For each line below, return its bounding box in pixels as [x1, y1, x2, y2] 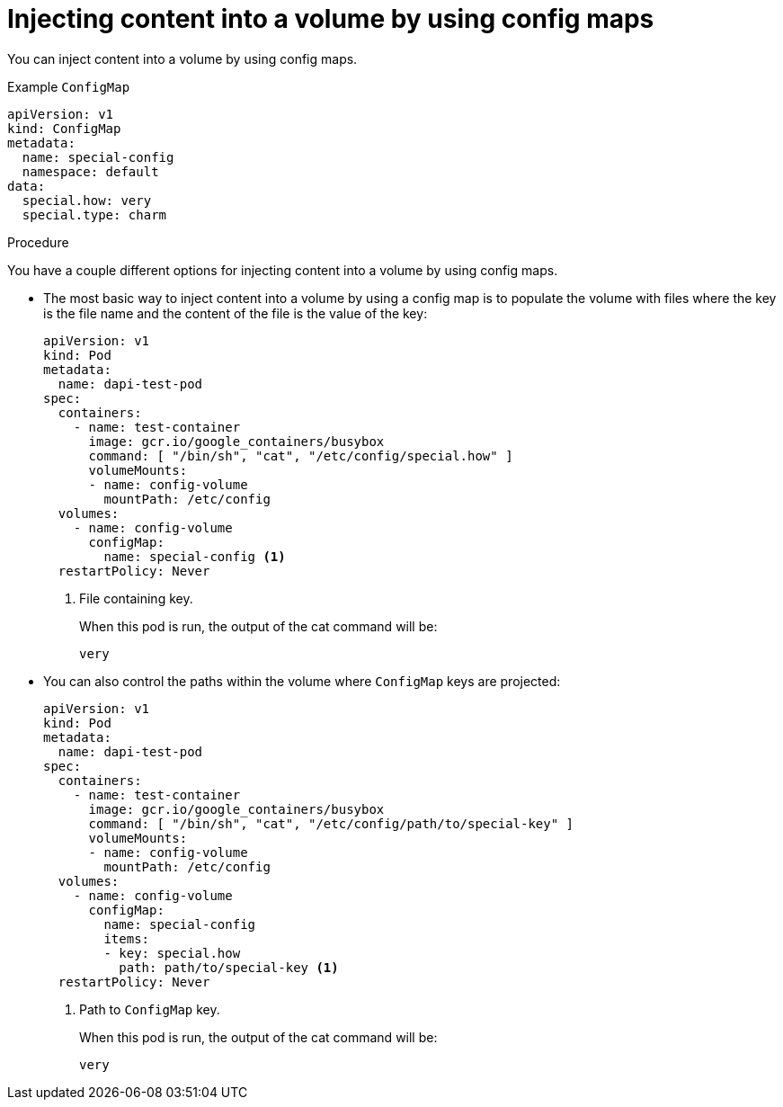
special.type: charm [22, 207, 167, 222]
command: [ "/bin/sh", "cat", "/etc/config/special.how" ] [88, 448, 513, 463]
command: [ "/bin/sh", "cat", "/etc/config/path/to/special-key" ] [88, 816, 574, 831]
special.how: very [22, 192, 152, 208]
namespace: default [22, 164, 159, 179]
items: [103, 931, 150, 946]
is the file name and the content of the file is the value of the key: [43, 305, 428, 321]
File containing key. [79, 590, 193, 606]
